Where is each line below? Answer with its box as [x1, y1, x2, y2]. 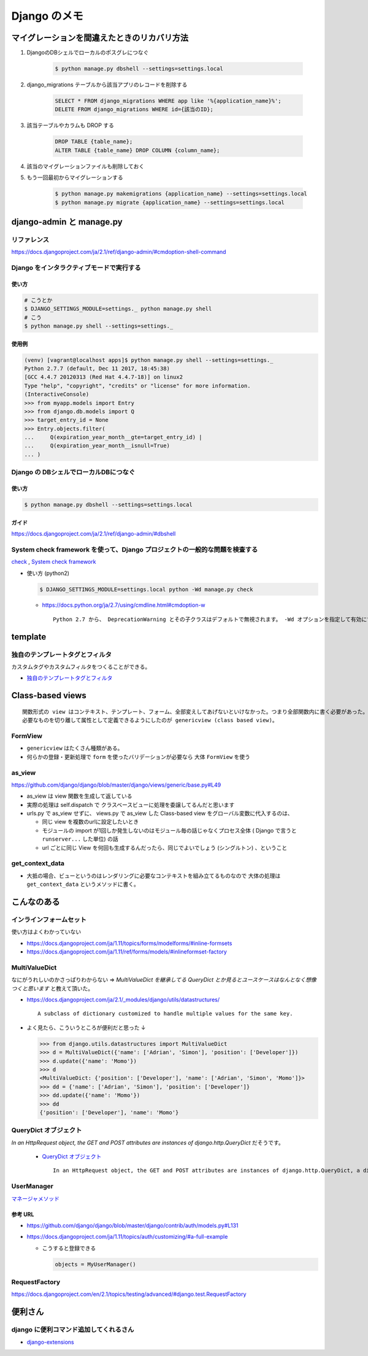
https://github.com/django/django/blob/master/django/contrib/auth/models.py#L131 [26, 1222, 239, 1229]
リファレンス [11, 235, 49, 244]
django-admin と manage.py [11, 217, 123, 227]
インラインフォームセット [11, 915, 87, 923]
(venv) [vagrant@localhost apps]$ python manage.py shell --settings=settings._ [24, 356, 274, 363]
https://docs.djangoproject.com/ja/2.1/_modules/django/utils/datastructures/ [26, 996, 220, 1003]
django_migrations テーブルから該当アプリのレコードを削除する [26, 81, 188, 88]
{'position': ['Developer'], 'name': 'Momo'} [39, 1109, 179, 1116]
